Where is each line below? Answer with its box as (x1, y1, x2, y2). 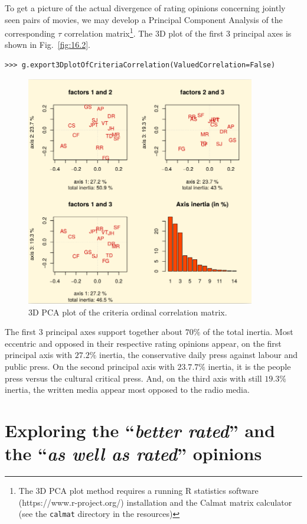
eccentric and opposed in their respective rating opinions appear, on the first (5, 337, 282, 349)
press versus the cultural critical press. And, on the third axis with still (5, 372, 262, 384)
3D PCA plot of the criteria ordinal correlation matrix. (28, 305, 227, 318)
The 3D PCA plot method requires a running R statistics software (18, 484, 259, 497)
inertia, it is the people (208, 360, 291, 372)
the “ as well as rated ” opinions (5, 441, 262, 466)
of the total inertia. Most (203, 326, 293, 338)
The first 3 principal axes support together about (5, 326, 183, 338)
